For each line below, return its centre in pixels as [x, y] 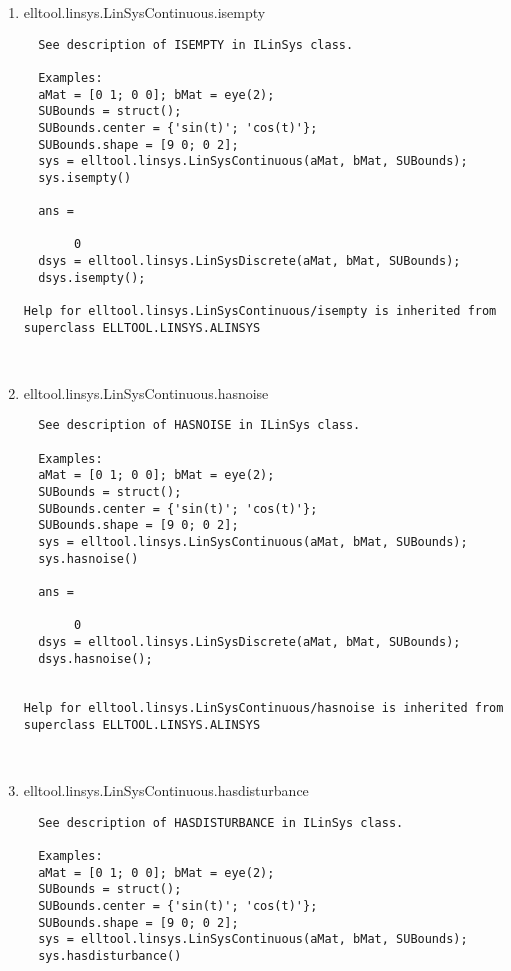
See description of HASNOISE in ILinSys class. [199, 425]
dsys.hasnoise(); [95, 658]
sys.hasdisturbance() [110, 955]
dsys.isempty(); [92, 277]
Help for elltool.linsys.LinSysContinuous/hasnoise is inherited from [263, 708]
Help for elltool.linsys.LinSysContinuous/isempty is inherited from [260, 311]
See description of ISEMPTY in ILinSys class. [196, 44]
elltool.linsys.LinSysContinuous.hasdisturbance [166, 790]
